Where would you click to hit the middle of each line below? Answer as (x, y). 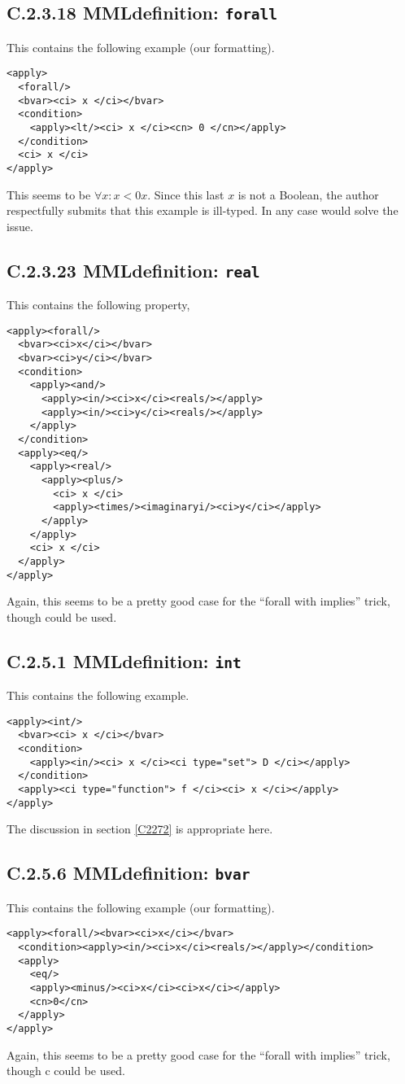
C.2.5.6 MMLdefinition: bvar (128, 873)
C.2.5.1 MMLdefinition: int (124, 660)
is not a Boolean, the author (308, 194)
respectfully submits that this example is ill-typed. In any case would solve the (202, 210)
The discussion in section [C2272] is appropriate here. (140, 829)
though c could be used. (66, 1071)
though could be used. (62, 616)
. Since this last (186, 194)
